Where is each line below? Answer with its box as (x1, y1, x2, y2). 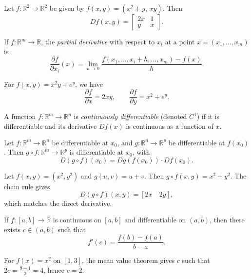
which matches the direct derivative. (4, 198, 112, 208)
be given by (49, 3, 84, 13)
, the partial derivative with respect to (41, 37, 155, 46)
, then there (210, 214, 245, 224)
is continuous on (53, 214, 101, 224)
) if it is (196, 111, 220, 121)
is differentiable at (69, 147, 124, 157)
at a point (165, 37, 195, 46)
